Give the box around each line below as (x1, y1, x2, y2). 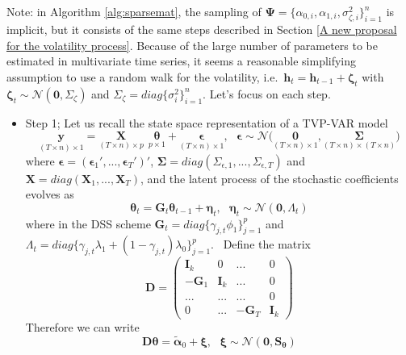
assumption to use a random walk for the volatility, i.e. (6, 68, 278, 85)
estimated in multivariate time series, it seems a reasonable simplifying (6, 52, 357, 69)
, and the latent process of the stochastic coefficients (140, 169, 399, 186)
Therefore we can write (25, 318, 140, 335)
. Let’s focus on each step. (203, 85, 331, 102)
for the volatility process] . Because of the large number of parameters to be (6, 36, 378, 53)
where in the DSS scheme (25, 215, 151, 232)
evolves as (25, 186, 74, 203)
